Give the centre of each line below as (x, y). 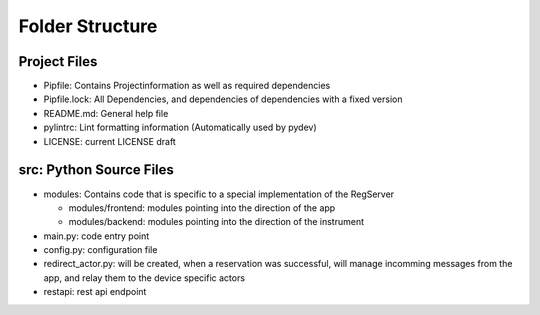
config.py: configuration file (100, 250)
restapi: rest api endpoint (95, 292)
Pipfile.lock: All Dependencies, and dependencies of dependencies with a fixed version (223, 99)
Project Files (58, 61)
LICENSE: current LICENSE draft (110, 141)
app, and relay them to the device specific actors (144, 277)
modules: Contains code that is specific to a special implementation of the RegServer (219, 194)
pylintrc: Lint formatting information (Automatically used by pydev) (180, 127)
